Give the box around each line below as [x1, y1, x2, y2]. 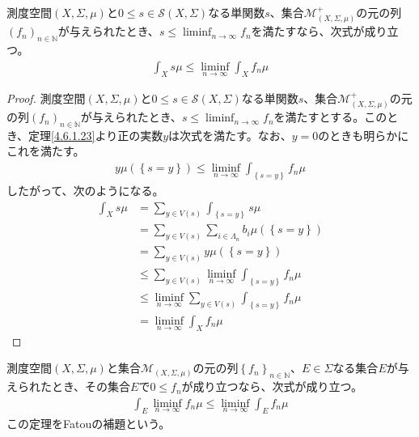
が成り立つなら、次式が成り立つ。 [181, 378, 363, 395]
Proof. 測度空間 [6, 89, 86, 106]
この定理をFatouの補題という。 [6, 414, 171, 431]
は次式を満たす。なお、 [168, 126, 292, 143]
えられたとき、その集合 [6, 378, 131, 395]
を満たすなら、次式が [251, 23, 365, 40]
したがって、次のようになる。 [6, 181, 164, 198]
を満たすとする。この [273, 108, 387, 125]
